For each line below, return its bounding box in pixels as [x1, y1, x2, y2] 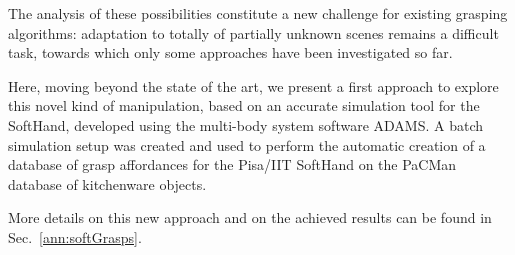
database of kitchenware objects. [8, 173, 207, 194]
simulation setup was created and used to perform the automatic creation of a [8, 134, 486, 155]
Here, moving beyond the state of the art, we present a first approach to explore [8, 75, 499, 96]
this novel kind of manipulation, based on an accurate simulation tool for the [8, 95, 480, 116]
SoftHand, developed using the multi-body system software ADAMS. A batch [8, 114, 484, 135]
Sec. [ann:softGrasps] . [8, 226, 142, 247]
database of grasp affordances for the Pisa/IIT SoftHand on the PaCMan [8, 154, 457, 175]
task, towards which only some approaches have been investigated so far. [8, 42, 453, 63]
